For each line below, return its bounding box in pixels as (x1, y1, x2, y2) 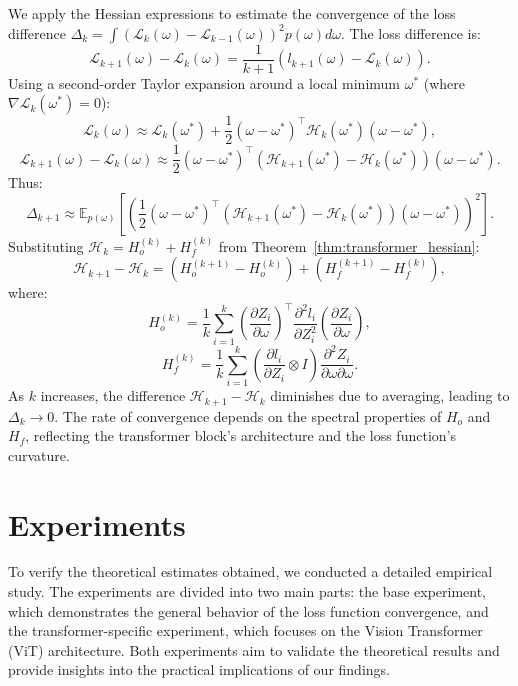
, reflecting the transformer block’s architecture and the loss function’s (25, 425, 456, 446)
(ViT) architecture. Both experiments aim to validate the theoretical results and (8, 639, 500, 660)
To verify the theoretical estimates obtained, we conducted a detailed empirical (8, 561, 493, 582)
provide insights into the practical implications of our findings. (8, 659, 390, 680)
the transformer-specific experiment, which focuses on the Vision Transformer (8, 620, 483, 641)
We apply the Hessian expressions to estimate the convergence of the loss (8, 3, 456, 23)
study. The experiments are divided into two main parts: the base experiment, (8, 581, 487, 602)
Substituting (8, 235, 84, 256)
